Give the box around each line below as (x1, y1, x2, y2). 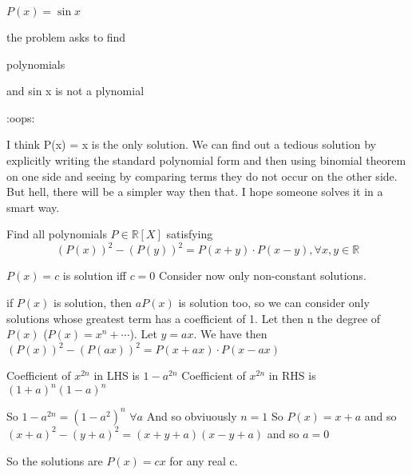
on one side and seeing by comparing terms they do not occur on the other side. (6, 167, 398, 184)
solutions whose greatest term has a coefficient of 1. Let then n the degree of (6, 309, 381, 326)
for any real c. (169, 452, 238, 469)
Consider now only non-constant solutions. (159, 267, 366, 284)
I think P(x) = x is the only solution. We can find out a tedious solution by (6, 136, 376, 153)
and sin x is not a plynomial (6, 82, 145, 99)
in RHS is (268, 367, 316, 384)
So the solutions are (6, 452, 103, 469)
